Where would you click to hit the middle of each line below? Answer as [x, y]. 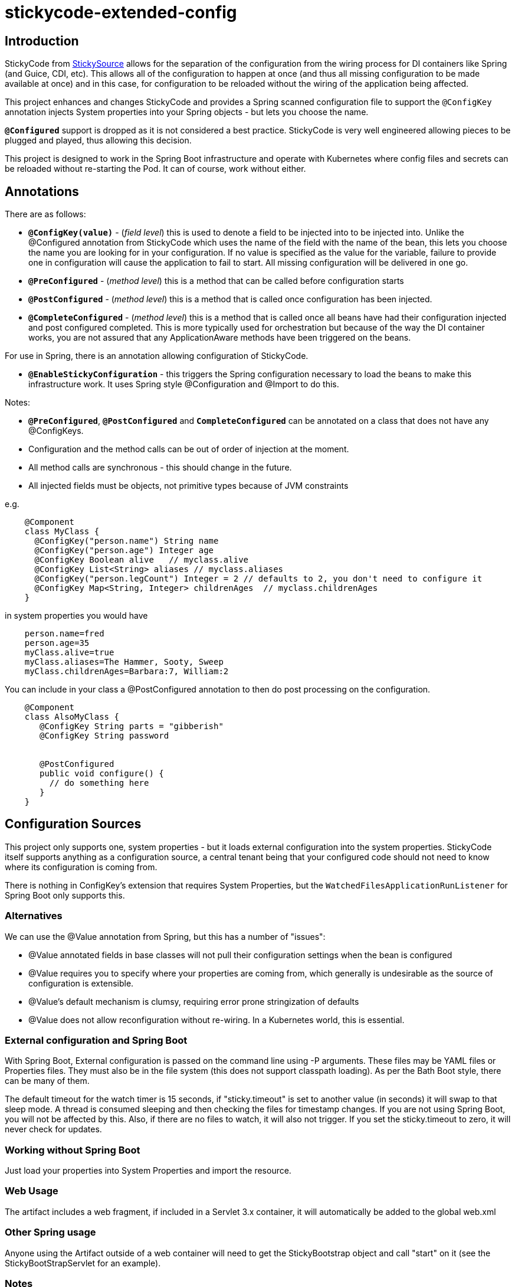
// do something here [99, 783]
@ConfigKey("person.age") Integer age [124, 551]
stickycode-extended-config [121, 12]
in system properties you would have [76, 616]
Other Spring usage [50, 1232]
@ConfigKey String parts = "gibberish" [132, 726]
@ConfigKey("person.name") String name [127, 541]
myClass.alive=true [69, 653]
